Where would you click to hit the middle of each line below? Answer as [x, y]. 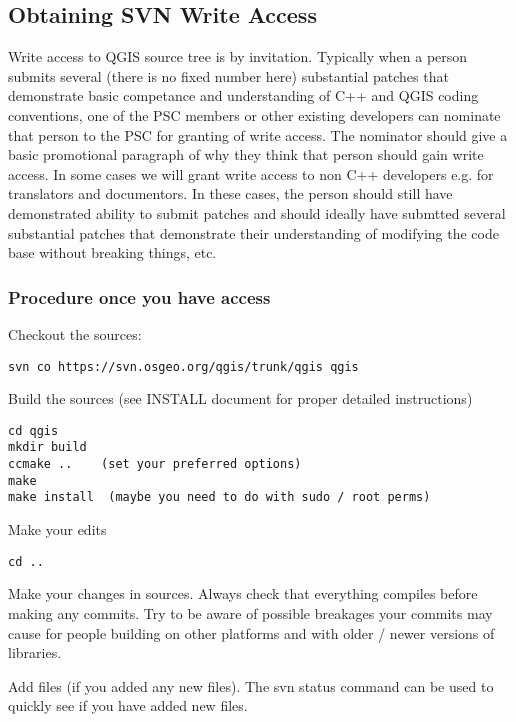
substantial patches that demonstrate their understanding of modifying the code [253, 232]
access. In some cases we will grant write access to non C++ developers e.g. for [251, 173]
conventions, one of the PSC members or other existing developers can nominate [254, 114]
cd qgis [33, 430]
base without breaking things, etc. [112, 252]
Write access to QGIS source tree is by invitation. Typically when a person [238, 56]
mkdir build [47, 447]
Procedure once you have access [139, 296]
